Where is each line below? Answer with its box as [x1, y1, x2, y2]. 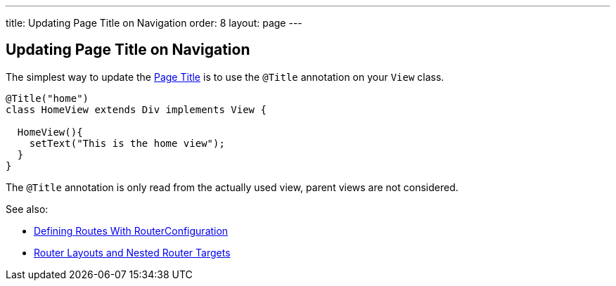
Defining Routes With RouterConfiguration [34, 224, 229, 237]
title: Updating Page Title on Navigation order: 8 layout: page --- [6, 17, 302, 29]
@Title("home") [6, 92, 89, 104]
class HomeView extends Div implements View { [6, 103, 267, 115]
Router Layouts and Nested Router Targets [34, 246, 231, 259]
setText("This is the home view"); [29, 137, 225, 149]
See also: [6, 202, 49, 215]
